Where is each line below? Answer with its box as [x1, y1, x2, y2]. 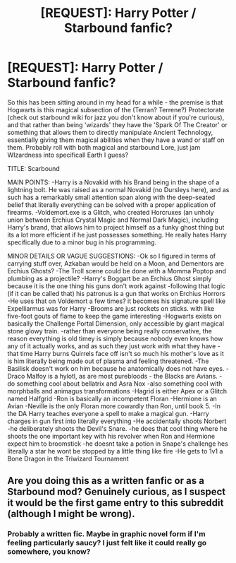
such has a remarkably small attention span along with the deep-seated [7, 193, 216, 201]
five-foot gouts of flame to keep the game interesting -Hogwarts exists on [7, 312, 222, 320]
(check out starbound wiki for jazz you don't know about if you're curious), [7, 113, 225, 122]
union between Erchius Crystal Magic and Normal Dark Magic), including [7, 215, 218, 224]
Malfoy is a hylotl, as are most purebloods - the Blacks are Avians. [26, 372, 218, 380]
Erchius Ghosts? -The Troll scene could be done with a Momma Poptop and [7, 266, 227, 275]
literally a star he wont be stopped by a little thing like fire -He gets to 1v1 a [7, 446, 223, 455]
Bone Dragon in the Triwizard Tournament [7, 454, 129, 463]
